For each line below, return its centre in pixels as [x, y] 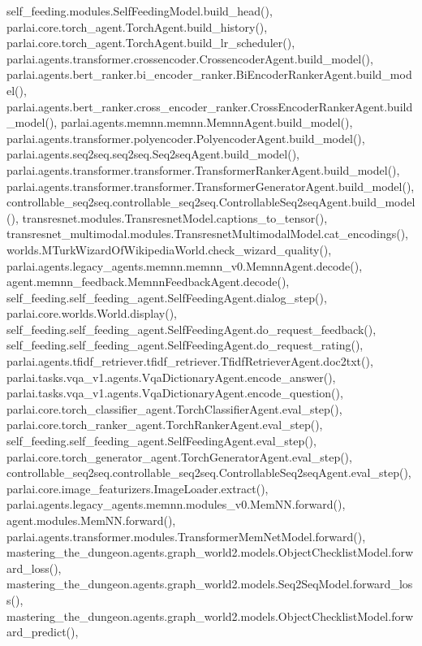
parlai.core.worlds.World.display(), [92, 313]
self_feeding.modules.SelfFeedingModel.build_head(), [140, 11]
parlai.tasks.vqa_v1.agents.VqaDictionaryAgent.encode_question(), [175, 393]
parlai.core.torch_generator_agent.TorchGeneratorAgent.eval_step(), [179, 456]
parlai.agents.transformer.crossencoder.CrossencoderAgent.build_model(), [190, 58]
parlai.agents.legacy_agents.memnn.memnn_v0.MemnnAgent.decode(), [185, 265]
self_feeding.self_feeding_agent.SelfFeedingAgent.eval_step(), [161, 441]
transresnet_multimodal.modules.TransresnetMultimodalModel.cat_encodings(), [207, 234]
